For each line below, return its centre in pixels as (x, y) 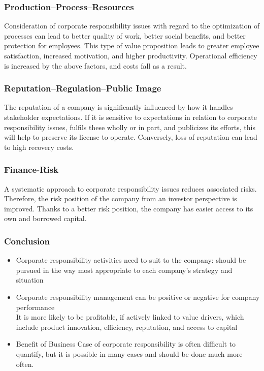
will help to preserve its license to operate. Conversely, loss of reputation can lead (131, 137)
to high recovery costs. (39, 147)
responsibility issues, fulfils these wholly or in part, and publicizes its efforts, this (130, 127)
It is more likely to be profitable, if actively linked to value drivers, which (130, 317)
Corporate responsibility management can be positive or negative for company (138, 297)
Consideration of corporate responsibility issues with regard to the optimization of (132, 26)
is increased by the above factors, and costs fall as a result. (95, 65)
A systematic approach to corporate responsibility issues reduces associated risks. (130, 188)
